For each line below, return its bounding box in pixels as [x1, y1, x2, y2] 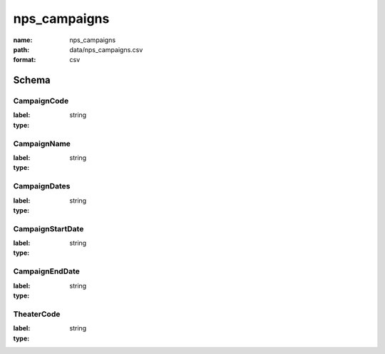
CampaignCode [13, 96, 69, 106]
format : [13, 56, 36, 64]
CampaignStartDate [13, 223, 84, 233]
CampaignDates [13, 181, 71, 191]
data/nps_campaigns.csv [69, 45, 143, 54]
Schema [13, 74, 51, 86]
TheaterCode [13, 309, 61, 319]
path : [13, 45, 30, 54]
